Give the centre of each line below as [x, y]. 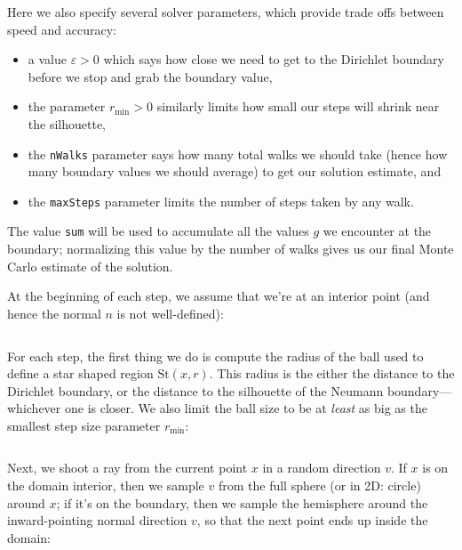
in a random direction [322, 468]
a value [47, 59]
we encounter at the [377, 231]
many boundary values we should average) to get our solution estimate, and [235, 171]
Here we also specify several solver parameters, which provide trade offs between [226, 12]
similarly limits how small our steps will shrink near [298, 106]
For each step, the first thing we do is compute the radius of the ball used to [215, 356]
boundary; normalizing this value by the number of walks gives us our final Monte [231, 249]
